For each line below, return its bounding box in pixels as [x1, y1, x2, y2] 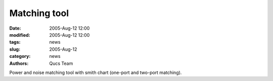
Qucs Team [49, 60, 73, 66]
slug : [9, 46, 20, 52]
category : [9, 53, 31, 59]
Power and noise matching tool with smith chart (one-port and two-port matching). [9, 69, 182, 75]
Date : [9, 25, 21, 31]
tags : [9, 39, 21, 45]
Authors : [9, 60, 29, 66]
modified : [9, 32, 30, 38]
